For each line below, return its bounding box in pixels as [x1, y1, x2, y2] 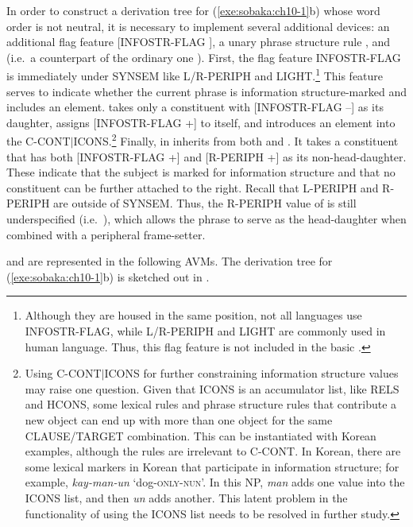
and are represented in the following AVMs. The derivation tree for [6, 253, 333, 269]
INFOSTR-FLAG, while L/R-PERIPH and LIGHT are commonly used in [25, 323, 386, 339]
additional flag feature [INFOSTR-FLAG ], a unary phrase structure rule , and [6, 33, 391, 50]
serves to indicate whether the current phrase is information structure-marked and [6, 83, 407, 99]
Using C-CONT [25, 365, 102, 382]
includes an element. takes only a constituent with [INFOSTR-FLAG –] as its [6, 99, 384, 115]
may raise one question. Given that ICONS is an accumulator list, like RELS [25, 380, 399, 397]
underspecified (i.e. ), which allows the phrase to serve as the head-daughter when [6, 211, 407, 227]
